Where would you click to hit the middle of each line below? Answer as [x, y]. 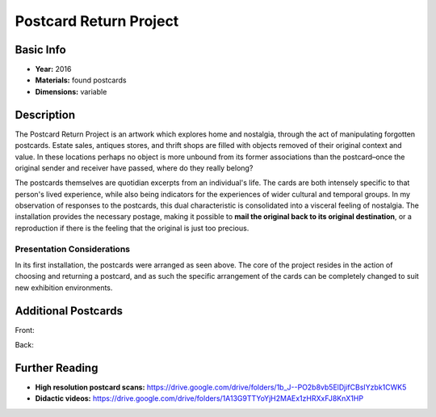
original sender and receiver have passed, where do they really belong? [134, 168]
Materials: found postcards [81, 80]
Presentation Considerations [73, 249]
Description [45, 114]
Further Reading [57, 368]
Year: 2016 [53, 69]
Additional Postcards [69, 311]
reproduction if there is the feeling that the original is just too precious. [132, 228]
